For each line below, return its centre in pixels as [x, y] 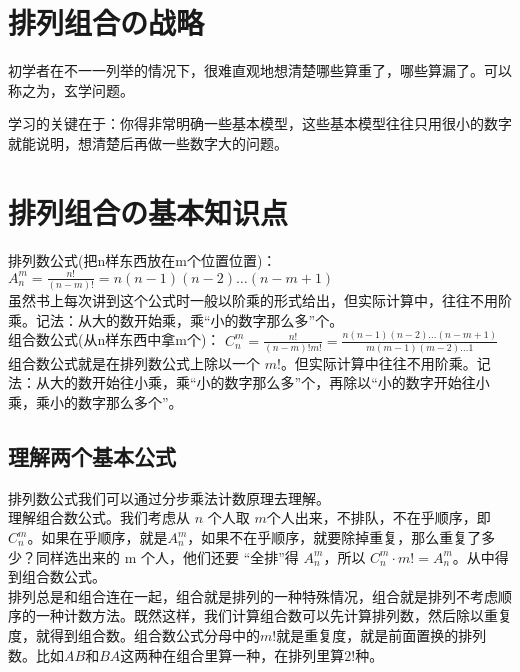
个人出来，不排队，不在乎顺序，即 [378, 517]
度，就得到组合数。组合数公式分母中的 [134, 635]
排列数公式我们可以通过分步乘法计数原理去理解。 [169, 497]
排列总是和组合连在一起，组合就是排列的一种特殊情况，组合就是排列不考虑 [253, 595]
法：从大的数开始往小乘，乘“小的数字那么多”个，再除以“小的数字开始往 [242, 382]
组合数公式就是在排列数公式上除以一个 [134, 362]
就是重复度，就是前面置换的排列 [381, 635]
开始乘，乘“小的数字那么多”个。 [238, 319]
